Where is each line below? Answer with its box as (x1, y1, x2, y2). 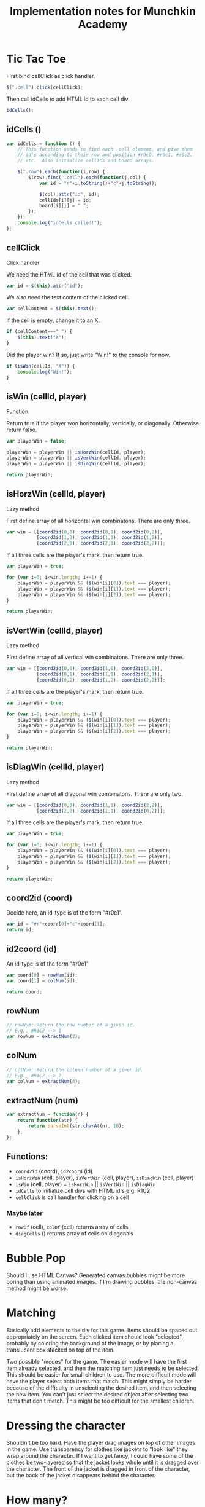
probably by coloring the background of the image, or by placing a (6, 1339, 174, 1347)
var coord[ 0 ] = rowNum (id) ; (6, 972, 78, 978)
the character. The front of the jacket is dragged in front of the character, (6, 1465, 190, 1473)
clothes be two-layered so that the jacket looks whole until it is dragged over (6, 1458, 199, 1466)
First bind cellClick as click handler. (6, 72, 95, 79)
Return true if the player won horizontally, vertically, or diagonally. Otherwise (6, 420, 199, 427)
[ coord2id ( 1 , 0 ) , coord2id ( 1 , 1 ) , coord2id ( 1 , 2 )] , (36, 535, 163, 541)
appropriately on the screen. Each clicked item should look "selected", (6, 1332, 184, 1340)
